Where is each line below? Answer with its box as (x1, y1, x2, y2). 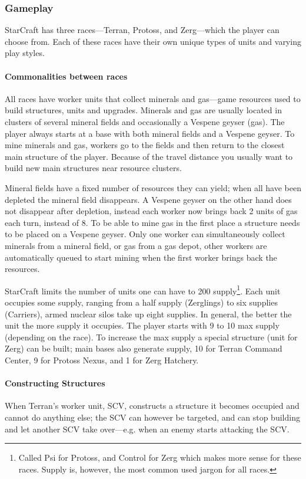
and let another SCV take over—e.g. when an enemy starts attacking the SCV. (5, 422, 290, 435)
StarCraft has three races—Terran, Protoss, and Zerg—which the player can (5, 24, 280, 36)
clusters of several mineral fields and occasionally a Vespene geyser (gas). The (5, 115, 285, 127)
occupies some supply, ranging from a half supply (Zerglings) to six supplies (5, 296, 278, 308)
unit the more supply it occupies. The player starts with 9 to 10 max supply (5, 319, 280, 332)
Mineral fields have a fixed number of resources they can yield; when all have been (5, 181, 301, 193)
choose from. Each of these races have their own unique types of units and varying (5, 35, 301, 47)
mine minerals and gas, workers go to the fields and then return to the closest (5, 139, 285, 151)
